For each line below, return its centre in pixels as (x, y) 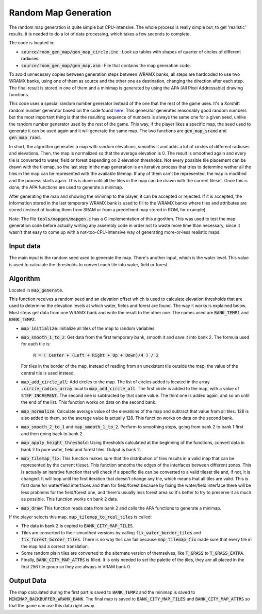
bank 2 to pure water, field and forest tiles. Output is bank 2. (81, 449)
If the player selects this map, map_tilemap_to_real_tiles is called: (81, 517)
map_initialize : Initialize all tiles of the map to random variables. (89, 328)
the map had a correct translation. (55, 546)
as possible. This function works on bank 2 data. (70, 499)
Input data (25, 246)
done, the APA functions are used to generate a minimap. (66, 188)
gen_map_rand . (25, 137)
